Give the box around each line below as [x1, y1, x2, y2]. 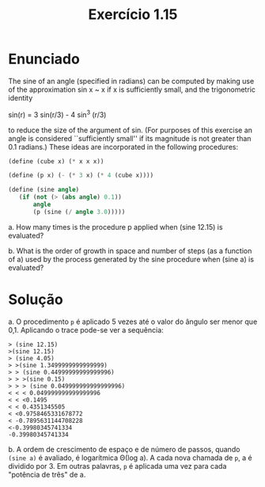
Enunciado [8, 50, 81, 68]
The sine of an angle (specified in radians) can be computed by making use [8, 76, 255, 86]
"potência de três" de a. [8, 470, 86, 479]
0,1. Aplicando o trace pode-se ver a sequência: [8, 325, 164, 334]
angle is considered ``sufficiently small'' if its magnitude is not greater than [8, 133, 252, 143]
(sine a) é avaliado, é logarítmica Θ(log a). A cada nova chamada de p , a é [8, 453, 252, 462]
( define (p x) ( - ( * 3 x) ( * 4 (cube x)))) [8, 172, 154, 180]
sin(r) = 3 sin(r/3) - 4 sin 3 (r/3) [8, 108, 107, 120]
